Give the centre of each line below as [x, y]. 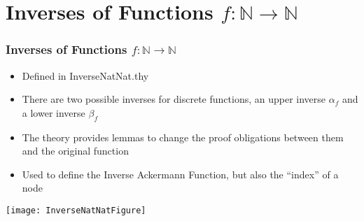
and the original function [75, 151]
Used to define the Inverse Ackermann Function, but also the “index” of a [180, 174]
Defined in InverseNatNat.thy [85, 75]
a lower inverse [54, 112]
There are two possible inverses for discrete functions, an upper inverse [174, 99]
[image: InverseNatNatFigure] [76, 210]
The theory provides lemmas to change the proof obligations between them [183, 137]
